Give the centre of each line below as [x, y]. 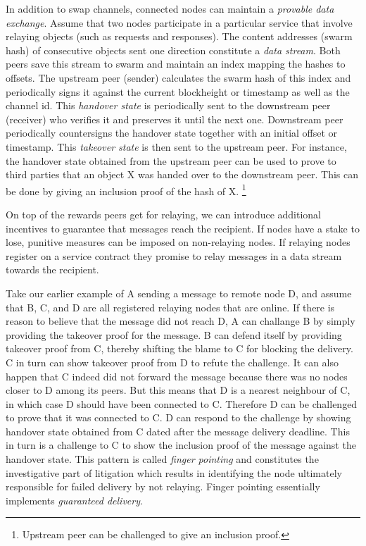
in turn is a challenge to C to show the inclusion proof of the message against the [181, 445]
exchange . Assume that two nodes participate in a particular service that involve [179, 22]
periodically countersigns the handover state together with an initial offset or [172, 133]
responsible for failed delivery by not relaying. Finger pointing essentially [163, 486]
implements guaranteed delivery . [74, 500]
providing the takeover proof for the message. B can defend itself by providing [174, 334]
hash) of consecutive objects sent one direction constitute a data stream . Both [173, 50]
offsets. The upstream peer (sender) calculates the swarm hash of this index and [178, 77]
